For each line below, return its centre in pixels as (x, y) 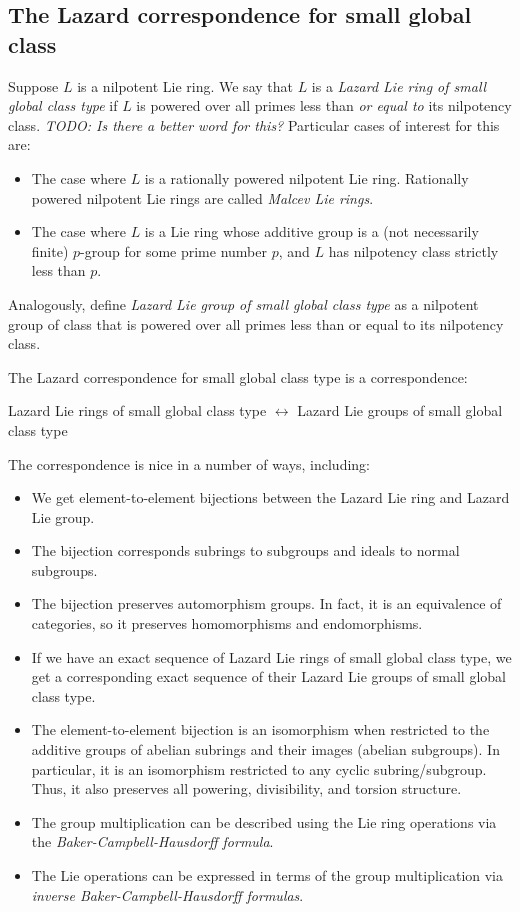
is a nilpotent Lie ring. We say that (185, 85)
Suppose (33, 85)
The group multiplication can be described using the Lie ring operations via (264, 821)
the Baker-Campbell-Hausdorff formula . (152, 841)
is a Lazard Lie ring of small (399, 85)
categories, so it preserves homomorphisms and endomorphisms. (227, 623)
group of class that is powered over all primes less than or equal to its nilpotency (256, 323)
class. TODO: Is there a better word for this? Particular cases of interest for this (254, 124)
